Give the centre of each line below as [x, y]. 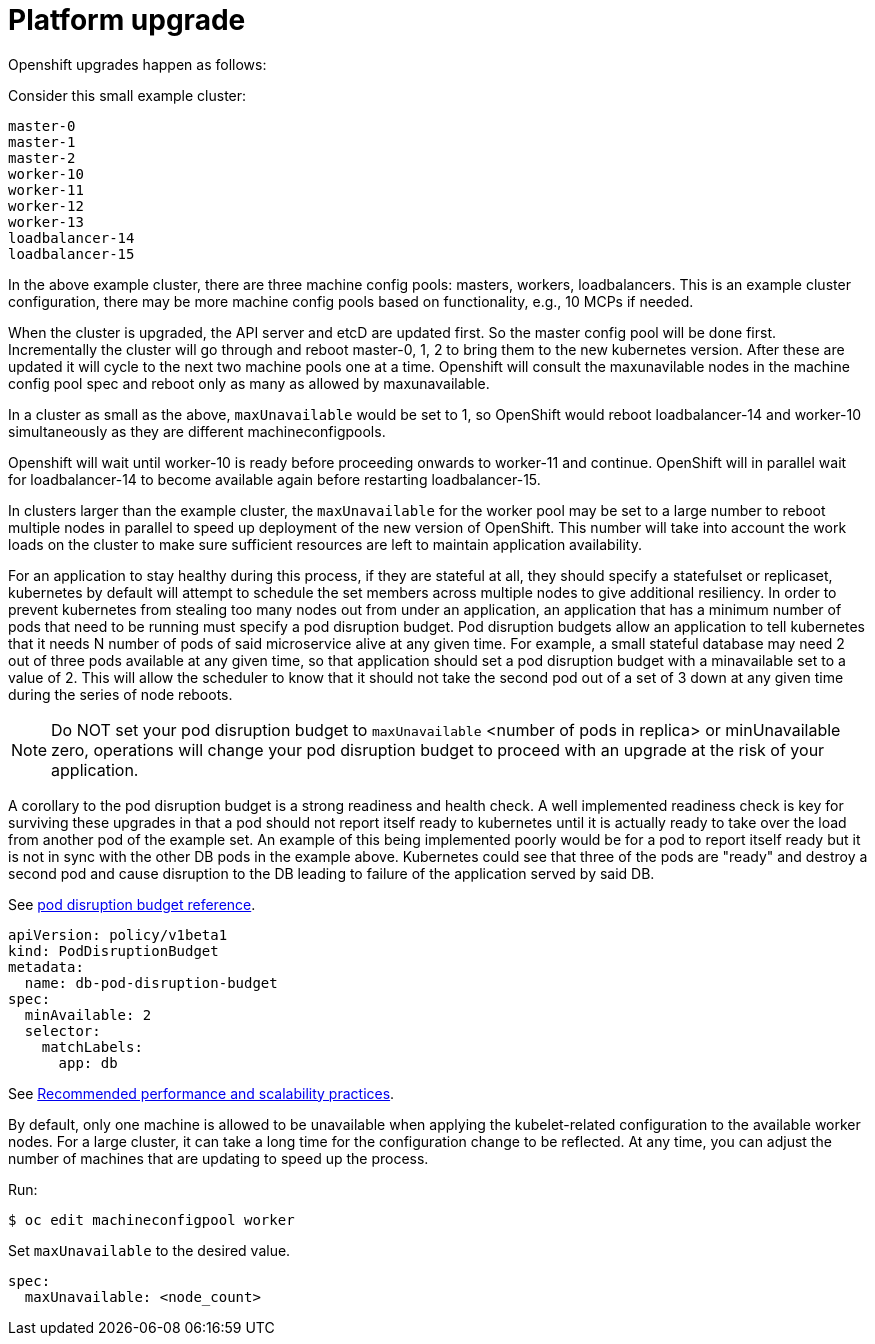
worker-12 [46, 205]
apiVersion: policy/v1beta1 [118, 934]
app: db [88, 1062]
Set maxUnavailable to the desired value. [149, 1250]
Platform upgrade [127, 20]
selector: [62, 1030]
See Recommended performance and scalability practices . [201, 1093]
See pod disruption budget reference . [132, 904]
